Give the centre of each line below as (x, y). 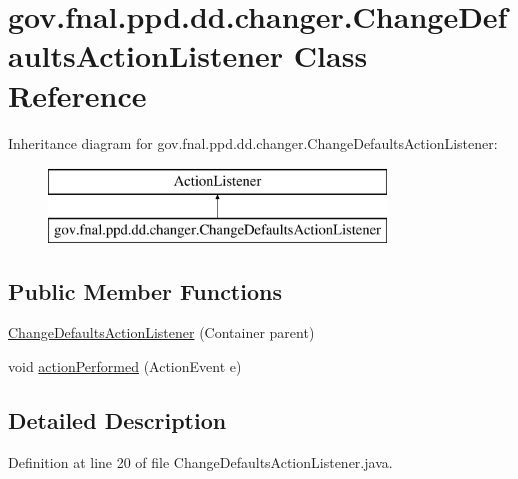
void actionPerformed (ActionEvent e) (125, 366)
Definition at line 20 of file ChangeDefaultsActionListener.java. (200, 461)
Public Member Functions (145, 290)
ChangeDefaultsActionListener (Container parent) (161, 332)
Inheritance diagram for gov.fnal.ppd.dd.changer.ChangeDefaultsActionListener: (253, 142)
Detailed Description (117, 420)
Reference (77, 94)
